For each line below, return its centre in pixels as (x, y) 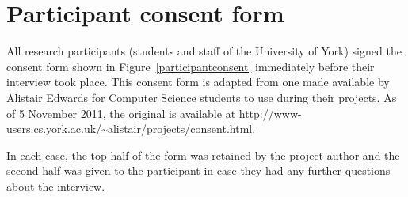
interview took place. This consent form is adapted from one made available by (198, 82)
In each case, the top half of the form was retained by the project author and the (203, 155)
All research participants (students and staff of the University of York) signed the (204, 51)
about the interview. (56, 186)
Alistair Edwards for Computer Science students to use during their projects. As (202, 97)
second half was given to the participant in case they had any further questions (198, 170)
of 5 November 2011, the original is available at (121, 113)
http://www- (270, 113)
